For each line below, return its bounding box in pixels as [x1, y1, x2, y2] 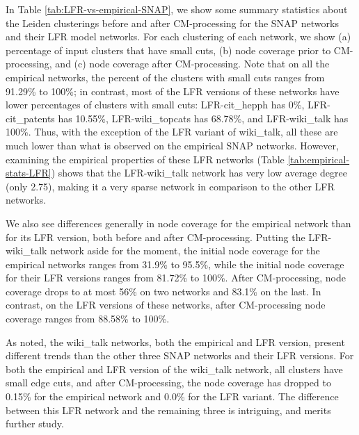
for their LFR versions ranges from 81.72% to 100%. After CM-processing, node [6, 270, 346, 285]
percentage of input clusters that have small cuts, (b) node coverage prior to [6, 42, 331, 57]
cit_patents [6, 110, 55, 125]
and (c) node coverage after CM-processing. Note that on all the [55, 56, 330, 71]
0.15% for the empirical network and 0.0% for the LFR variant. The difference [6, 389, 339, 404]
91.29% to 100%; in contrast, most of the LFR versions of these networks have [6, 83, 340, 98]
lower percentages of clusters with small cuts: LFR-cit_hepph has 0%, [6, 97, 305, 112]
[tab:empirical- [287, 151, 350, 166]
